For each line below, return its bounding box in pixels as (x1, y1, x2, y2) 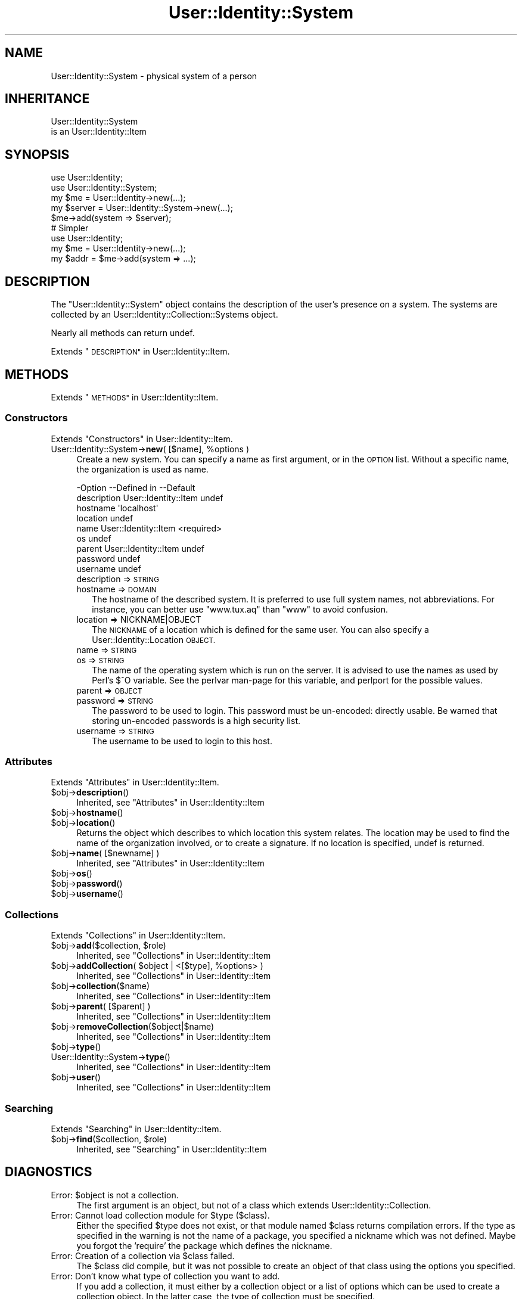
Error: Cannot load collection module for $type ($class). (51, 1210, 270, 1220)
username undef (76, 563, 141, 574)
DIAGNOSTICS (5, 1164, 92, 1180)
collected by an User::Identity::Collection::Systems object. (51, 309, 278, 320)
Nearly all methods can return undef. (51, 328, 195, 338)
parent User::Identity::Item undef (76, 543, 205, 554)
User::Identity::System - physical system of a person (51, 70, 257, 81)
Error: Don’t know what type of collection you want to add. (51, 1270, 280, 1281)
